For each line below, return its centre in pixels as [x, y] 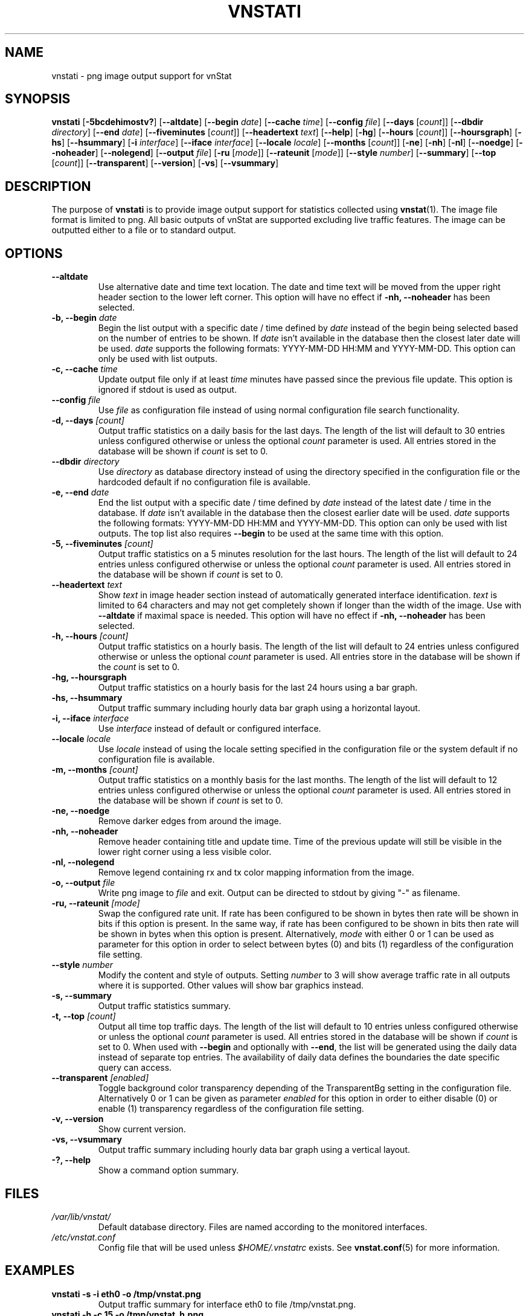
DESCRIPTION [48, 186]
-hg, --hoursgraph [89, 677]
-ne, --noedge [81, 811]
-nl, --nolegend [83, 862]
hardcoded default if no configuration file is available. [204, 482]
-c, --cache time [85, 369]
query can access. [135, 1068]
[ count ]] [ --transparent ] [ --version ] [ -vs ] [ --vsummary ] [165, 163]
